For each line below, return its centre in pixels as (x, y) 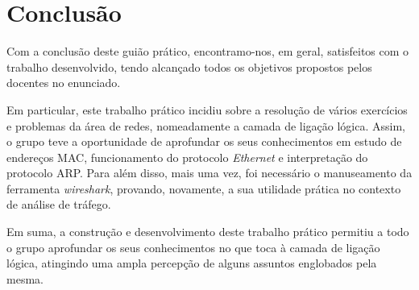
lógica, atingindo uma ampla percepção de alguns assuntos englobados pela (192, 263)
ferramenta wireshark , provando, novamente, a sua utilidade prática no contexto (204, 188)
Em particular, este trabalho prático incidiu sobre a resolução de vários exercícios (207, 109)
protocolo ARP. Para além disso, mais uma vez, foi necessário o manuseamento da (209, 173)
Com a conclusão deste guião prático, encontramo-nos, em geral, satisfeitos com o (208, 51)
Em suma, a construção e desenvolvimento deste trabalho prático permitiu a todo (208, 232)
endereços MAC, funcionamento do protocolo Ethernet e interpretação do (187, 157)
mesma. (25, 278)
